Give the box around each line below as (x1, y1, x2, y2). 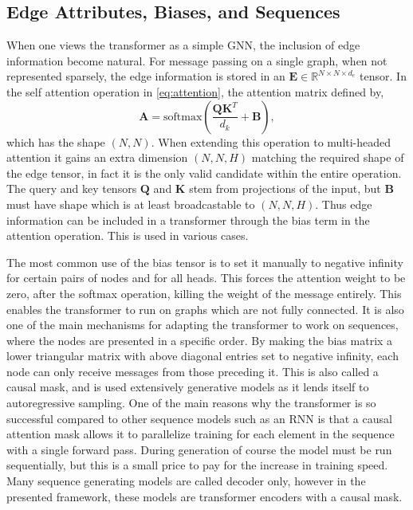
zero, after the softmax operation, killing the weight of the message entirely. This (6, 284, 402, 301)
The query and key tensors (6, 180, 137, 197)
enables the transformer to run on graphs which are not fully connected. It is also (6, 300, 404, 317)
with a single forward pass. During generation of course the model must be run (6, 441, 392, 457)
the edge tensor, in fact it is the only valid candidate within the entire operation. (6, 164, 402, 181)
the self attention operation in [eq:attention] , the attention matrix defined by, (6, 83, 384, 100)
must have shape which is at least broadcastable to (6, 195, 255, 212)
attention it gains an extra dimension (6, 149, 188, 166)
